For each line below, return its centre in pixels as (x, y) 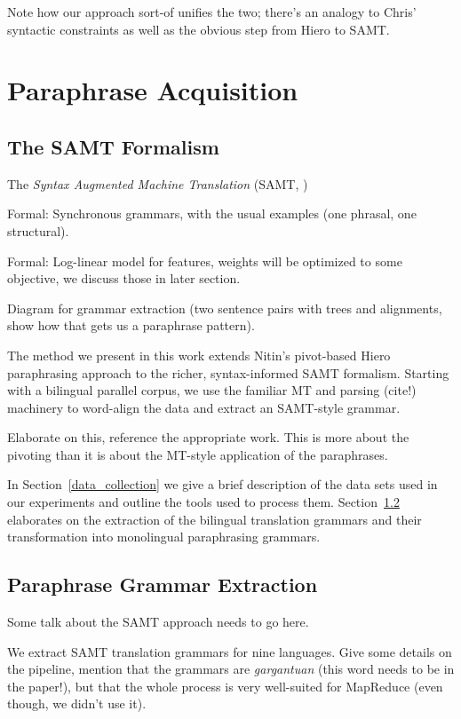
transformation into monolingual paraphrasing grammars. (164, 537)
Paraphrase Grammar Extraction (163, 585)
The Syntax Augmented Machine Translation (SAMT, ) (158, 183)
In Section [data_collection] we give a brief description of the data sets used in (223, 484)
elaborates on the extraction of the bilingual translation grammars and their (215, 519)
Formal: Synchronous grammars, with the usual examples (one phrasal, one (212, 213)
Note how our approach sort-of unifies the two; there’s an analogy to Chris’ (212, 12)
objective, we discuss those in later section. (124, 278)
